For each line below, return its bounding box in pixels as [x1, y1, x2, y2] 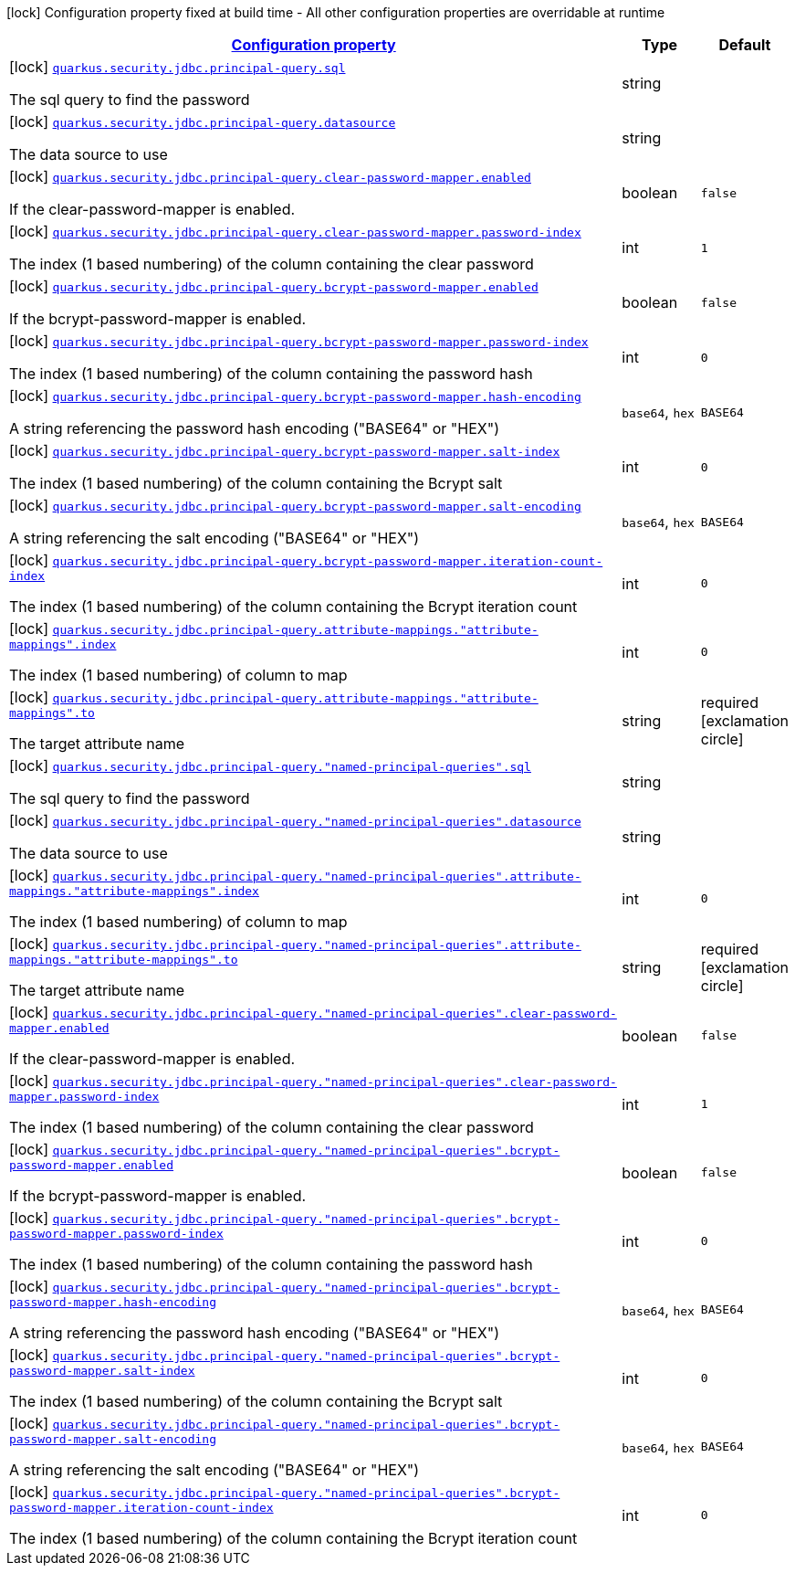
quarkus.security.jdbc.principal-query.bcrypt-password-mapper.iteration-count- [52, 554, 603, 568]
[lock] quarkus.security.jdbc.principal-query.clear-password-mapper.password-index [9, 222, 581, 240]
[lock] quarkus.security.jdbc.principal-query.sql [9, 58, 346, 76]
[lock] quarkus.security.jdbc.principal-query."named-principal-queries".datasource [9, 811, 581, 829]
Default [718, 36, 771, 54]
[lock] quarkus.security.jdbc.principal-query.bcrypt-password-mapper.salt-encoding [9, 496, 581, 514]
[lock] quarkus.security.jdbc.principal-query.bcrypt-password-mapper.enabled [9, 277, 539, 295]
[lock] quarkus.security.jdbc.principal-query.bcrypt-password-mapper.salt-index [9, 441, 560, 459]
